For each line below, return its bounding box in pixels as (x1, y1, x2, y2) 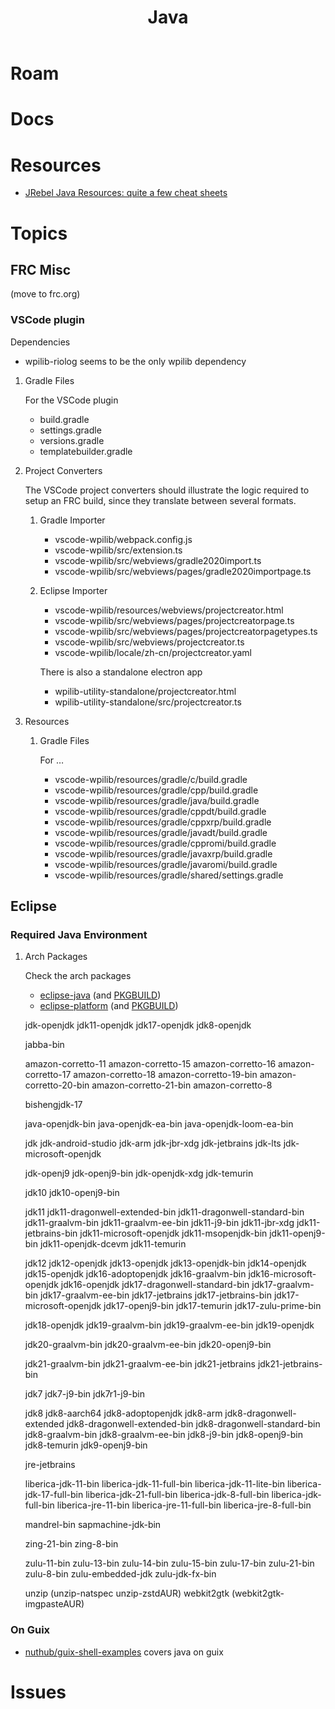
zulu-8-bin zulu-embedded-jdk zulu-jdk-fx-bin (24, 1568, 217, 1580)
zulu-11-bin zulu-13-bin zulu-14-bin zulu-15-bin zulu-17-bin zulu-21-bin (24, 1557, 315, 1570)
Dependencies (10, 336, 71, 348)
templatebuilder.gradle (39, 445, 133, 457)
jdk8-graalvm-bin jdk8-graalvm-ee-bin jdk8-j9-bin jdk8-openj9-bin (24, 1429, 303, 1441)
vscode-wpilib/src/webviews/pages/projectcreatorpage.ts (54, 614, 295, 626)
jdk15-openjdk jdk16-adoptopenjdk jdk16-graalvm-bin (24, 1268, 247, 1280)
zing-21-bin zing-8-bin (24, 1538, 119, 1550)
